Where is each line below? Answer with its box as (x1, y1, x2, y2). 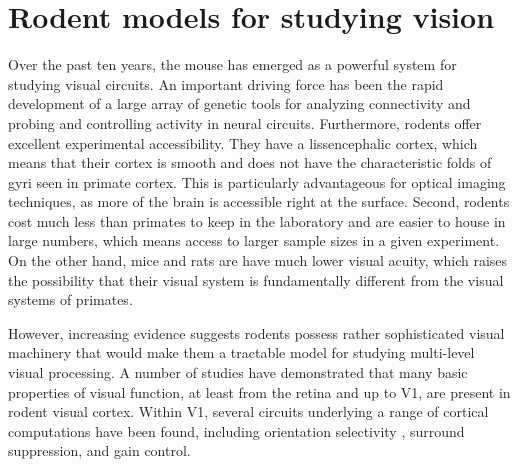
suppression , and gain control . (8, 440, 191, 461)
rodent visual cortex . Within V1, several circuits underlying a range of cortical (8, 401, 489, 422)
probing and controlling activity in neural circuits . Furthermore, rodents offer (8, 112, 482, 133)
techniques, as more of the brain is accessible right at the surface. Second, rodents (8, 191, 510, 212)
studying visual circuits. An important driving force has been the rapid (8, 73, 444, 94)
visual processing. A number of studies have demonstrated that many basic (8, 362, 468, 383)
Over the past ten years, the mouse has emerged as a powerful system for (8, 54, 457, 75)
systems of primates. (8, 289, 133, 310)
